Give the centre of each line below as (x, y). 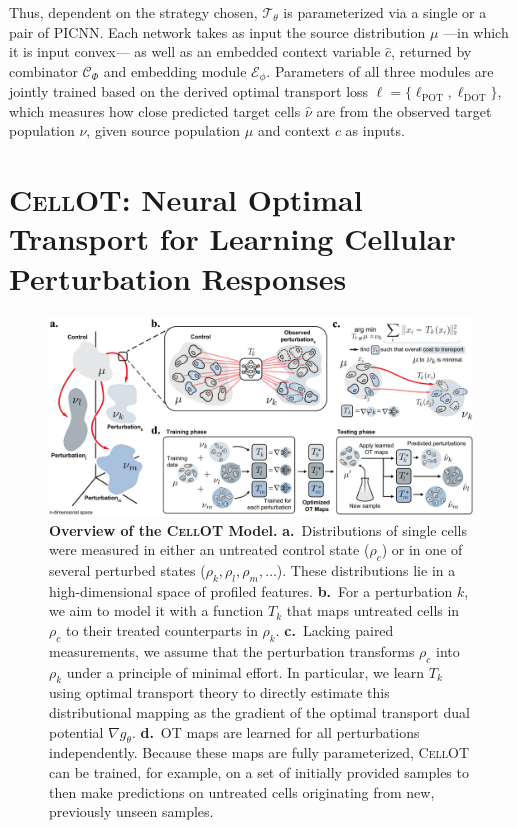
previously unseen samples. (131, 811)
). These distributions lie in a (366, 570)
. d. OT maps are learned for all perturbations (275, 731)
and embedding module (175, 70)
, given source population (163, 130)
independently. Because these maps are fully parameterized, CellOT (259, 752)
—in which (475, 31)
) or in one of (422, 549)
